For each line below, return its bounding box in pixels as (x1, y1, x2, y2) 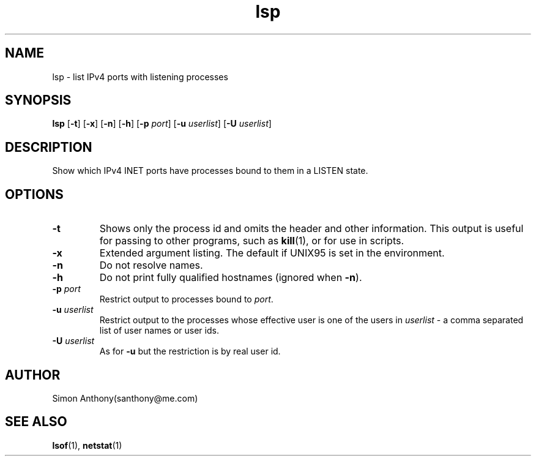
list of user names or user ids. (99, 325, 219, 336)
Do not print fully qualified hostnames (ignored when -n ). (99, 271, 362, 284)
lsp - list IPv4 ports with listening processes (52, 71, 228, 82)
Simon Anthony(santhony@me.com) (52, 392, 198, 403)
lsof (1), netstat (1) (52, 440, 122, 451)
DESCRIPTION (5, 139, 92, 155)
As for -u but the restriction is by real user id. (99, 346, 281, 357)
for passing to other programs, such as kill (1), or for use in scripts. (99, 234, 404, 247)
